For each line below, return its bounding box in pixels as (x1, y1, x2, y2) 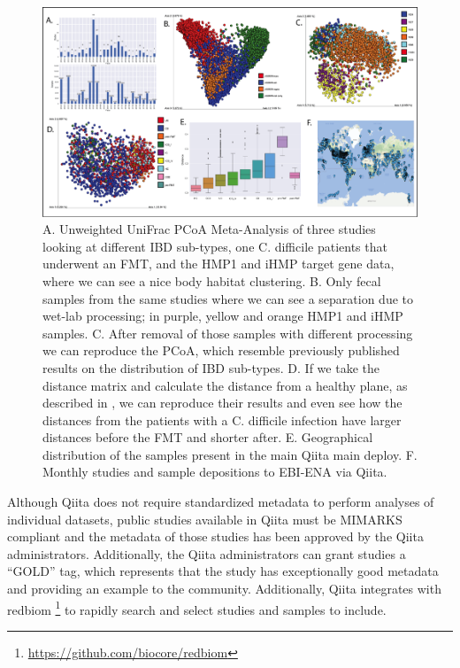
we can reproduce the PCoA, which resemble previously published (42, 341, 400, 360)
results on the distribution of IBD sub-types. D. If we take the (42, 358, 379, 377)
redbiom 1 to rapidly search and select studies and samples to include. (7, 597, 387, 618)
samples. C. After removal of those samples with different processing (42, 323, 413, 342)
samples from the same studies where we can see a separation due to (42, 289, 414, 307)
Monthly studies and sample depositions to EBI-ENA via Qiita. (42, 462, 387, 481)
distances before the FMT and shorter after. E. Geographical (42, 428, 373, 447)
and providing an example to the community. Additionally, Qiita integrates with (7, 579, 441, 598)
